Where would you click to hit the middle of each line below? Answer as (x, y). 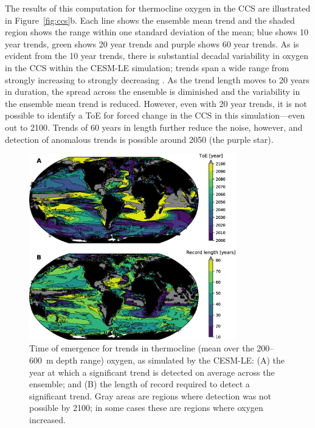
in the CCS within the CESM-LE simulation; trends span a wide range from (147, 67)
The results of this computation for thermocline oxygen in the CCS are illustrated (158, 8)
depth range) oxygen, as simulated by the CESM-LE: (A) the (170, 360)
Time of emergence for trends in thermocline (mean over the (142, 348)
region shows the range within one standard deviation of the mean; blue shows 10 (157, 32)
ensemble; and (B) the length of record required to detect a (140, 384)
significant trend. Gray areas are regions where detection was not (151, 395)
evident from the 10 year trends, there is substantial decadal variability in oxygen (157, 56)
